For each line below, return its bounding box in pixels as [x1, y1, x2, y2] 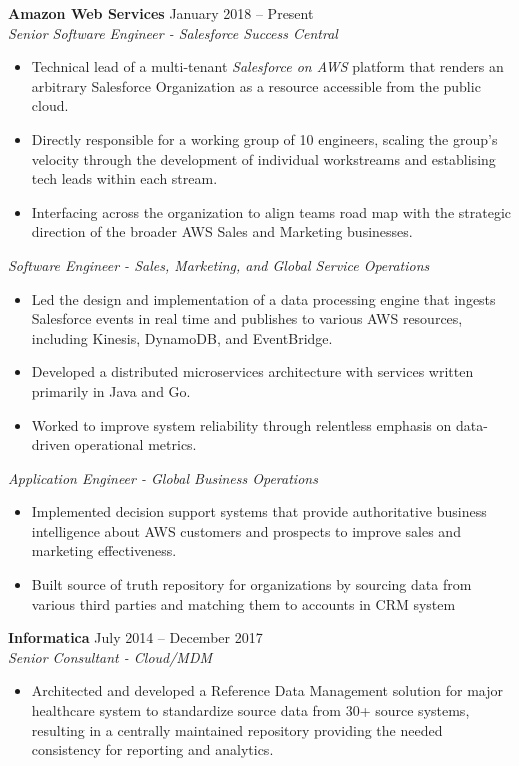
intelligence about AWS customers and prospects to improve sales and [31, 520, 461, 541]
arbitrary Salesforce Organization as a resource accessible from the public [31, 75, 481, 96]
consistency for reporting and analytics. [31, 739, 274, 760]
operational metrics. [74, 434, 197, 455]
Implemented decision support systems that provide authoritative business [31, 501, 487, 522]
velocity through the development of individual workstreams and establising [31, 148, 496, 169]
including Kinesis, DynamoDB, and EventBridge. [31, 327, 333, 348]
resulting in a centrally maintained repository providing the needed [31, 719, 443, 740]
